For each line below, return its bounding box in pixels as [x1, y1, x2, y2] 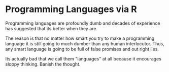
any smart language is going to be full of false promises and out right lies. [5, 46, 159, 52]
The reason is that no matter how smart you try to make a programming [5, 35, 155, 41]
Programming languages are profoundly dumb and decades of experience [5, 20, 160, 26]
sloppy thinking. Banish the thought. [5, 61, 81, 67]
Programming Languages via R [5, 4, 137, 15]
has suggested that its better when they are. [5, 25, 98, 31]
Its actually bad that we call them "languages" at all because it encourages [5, 55, 161, 61]
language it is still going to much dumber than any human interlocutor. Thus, [5, 40, 164, 46]
